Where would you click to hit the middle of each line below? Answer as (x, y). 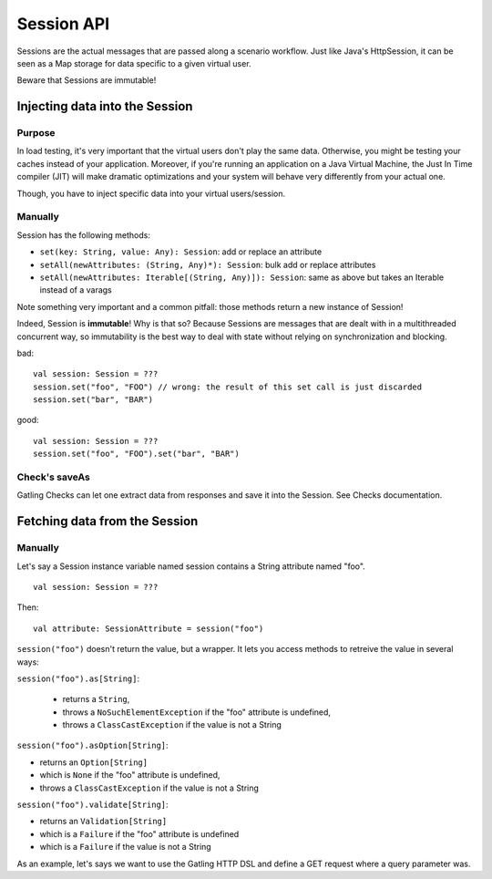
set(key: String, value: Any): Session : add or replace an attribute (181, 252)
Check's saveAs (53, 477)
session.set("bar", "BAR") (93, 400)
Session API (63, 24)
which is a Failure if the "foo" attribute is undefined (139, 833)
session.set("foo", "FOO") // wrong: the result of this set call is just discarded (228, 387)
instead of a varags (76, 290)
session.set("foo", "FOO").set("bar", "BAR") (137, 454)
